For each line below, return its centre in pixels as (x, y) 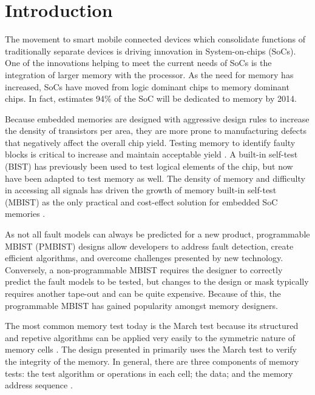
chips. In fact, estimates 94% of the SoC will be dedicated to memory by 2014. (151, 98)
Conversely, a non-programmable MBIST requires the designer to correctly (144, 269)
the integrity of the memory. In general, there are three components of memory (152, 361)
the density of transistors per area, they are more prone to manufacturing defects (156, 131)
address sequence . (39, 385)
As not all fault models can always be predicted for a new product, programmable (157, 234)
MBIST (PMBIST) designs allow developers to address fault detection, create (149, 246)
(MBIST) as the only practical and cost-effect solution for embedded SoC (141, 201)
